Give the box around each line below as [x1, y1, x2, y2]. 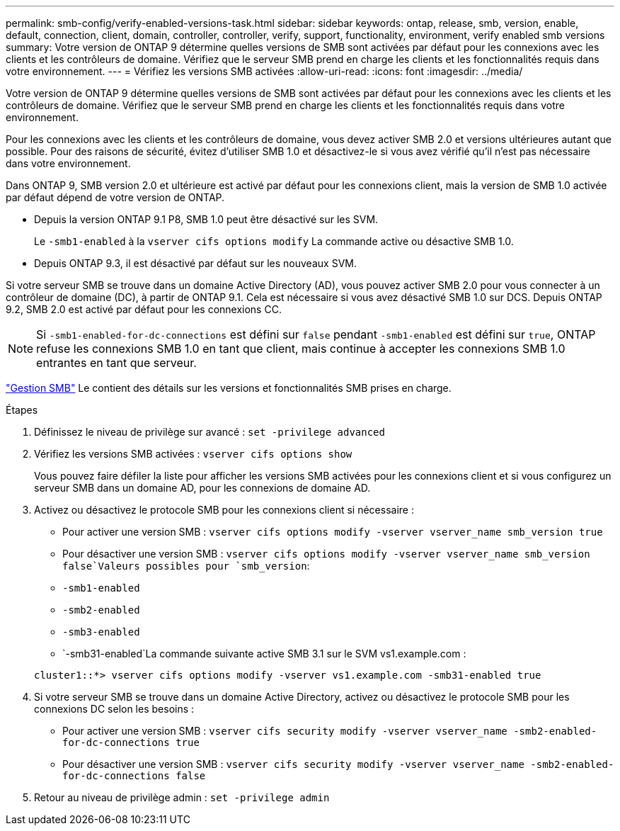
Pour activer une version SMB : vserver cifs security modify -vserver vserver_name [62, 725, 507, 737]
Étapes [6, 404, 38, 416]
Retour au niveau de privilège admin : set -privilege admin [34, 791, 330, 803]
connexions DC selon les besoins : [34, 703, 195, 715]
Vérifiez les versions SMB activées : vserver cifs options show [34, 448, 352, 460]
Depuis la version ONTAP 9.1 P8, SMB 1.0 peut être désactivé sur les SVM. [34, 213, 379, 225]
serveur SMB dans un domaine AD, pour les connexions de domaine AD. [34, 482, 371, 494]
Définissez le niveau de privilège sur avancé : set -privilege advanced [34, 426, 385, 438]
